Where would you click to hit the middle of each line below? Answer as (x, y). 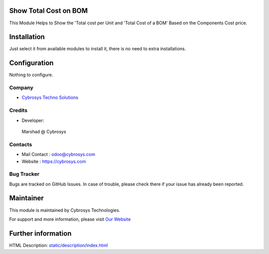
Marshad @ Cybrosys (44, 131)
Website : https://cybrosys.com (54, 161)
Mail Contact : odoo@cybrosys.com (59, 155)
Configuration (31, 63)
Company (21, 88)
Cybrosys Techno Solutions (50, 97)
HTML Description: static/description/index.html (59, 245)
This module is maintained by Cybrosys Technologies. (65, 210)
